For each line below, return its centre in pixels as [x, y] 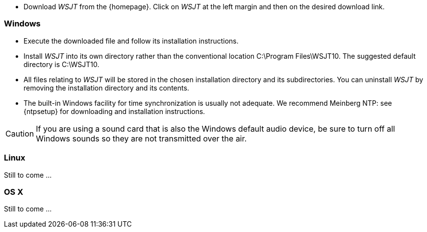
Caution [20, 133]
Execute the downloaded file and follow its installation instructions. [131, 41]
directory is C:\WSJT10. [62, 64]
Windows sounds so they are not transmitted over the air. [141, 138]
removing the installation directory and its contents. [106, 88]
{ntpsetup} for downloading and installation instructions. [114, 111]
